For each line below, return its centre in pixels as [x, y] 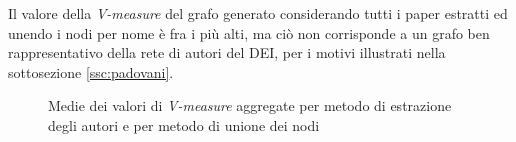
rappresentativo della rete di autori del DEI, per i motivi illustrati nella [227, 52]
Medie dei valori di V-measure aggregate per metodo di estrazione [250, 105]
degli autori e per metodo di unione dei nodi [184, 124]
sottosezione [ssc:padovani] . [91, 71]
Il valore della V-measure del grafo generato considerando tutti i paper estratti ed [258, 13]
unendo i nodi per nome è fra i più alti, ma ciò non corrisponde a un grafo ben [249, 32]
